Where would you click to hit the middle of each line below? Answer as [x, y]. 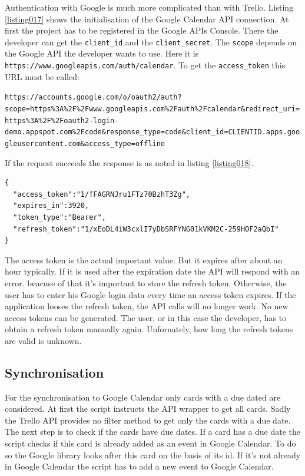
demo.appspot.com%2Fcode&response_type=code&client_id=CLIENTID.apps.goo [152, 132]
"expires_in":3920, [51, 206]
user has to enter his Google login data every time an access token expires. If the [150, 294]
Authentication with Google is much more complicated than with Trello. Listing [149, 7]
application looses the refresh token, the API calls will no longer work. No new [147, 306]
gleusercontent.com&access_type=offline [85, 143]
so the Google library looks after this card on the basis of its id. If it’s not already [153, 454]
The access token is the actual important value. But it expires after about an [144, 260]
